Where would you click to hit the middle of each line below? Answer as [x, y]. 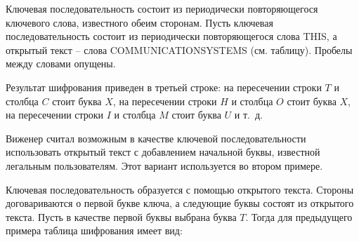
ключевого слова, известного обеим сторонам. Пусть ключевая [139, 22]
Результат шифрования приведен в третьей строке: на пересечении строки [164, 87]
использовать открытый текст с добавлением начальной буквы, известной [163, 152]
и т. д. [248, 115]
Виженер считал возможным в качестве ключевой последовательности [156, 138]
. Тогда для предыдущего [299, 216]
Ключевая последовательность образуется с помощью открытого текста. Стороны [180, 189]
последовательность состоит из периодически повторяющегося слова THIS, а [171, 36]
